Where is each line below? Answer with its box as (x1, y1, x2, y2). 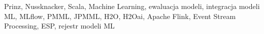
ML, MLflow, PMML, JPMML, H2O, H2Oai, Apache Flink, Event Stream (4, 10, 236, 21)
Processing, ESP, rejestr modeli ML (4, 20, 115, 31)
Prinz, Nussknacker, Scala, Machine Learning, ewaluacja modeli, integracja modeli (4, 1, 260, 11)
